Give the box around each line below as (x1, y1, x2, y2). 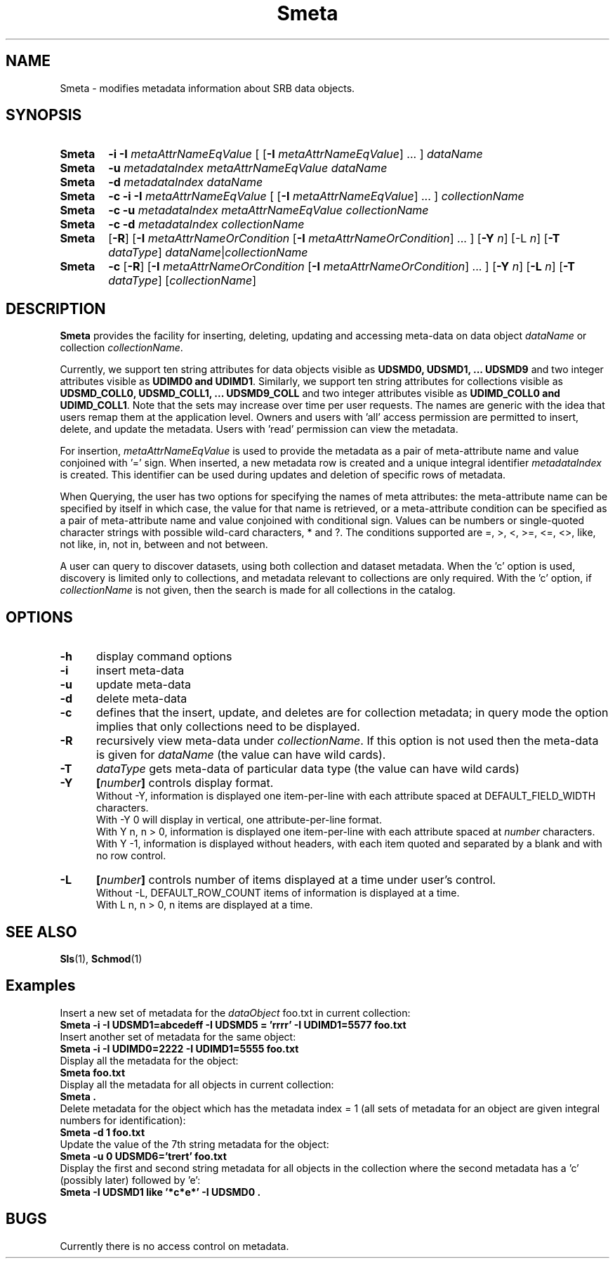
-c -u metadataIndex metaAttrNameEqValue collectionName (108, 203, 429, 218)
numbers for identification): (60, 1114, 186, 1126)
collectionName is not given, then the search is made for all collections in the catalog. (60, 584, 456, 597)
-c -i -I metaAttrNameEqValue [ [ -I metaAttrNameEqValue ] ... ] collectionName (108, 189, 524, 204)
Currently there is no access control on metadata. (60, 1239, 289, 1252)
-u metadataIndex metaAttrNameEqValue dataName (108, 161, 388, 176)
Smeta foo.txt (60, 1066, 126, 1079)
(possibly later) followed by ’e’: (60, 1173, 201, 1186)
